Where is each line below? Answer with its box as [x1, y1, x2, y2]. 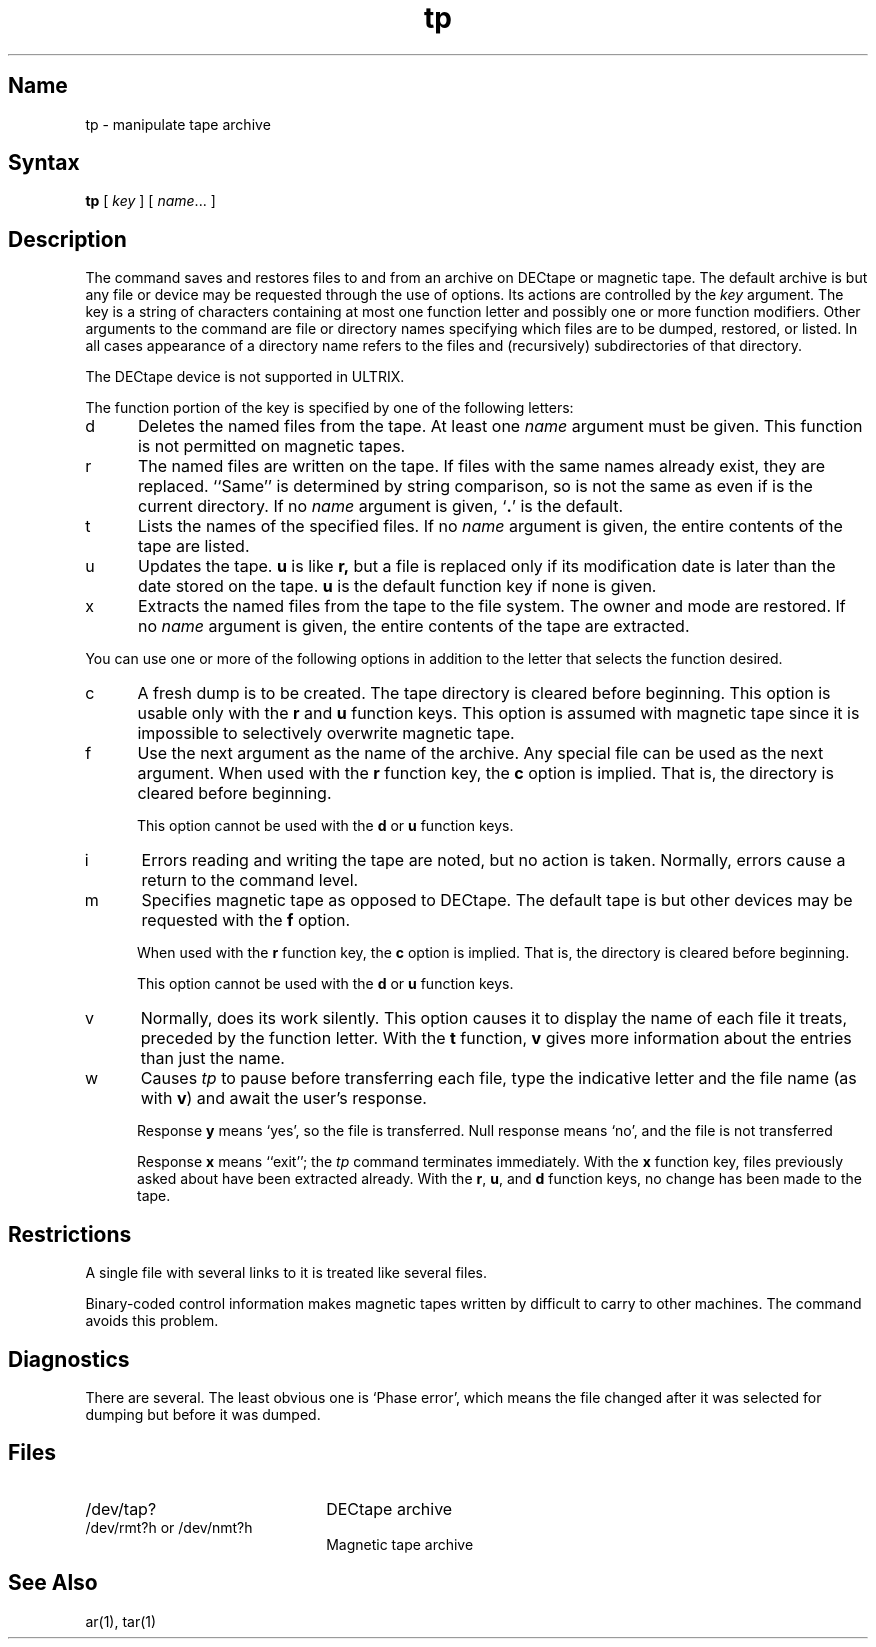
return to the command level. [141, 870, 359, 891]
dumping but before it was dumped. [85, 1405, 321, 1423]
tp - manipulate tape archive [85, 115, 271, 133]
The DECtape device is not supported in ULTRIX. [85, 368, 405, 386]
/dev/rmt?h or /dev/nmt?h [85, 1518, 253, 1536]
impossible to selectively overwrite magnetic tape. [137, 723, 515, 744]
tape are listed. [137, 536, 250, 557]
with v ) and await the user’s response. [140, 1088, 427, 1109]
